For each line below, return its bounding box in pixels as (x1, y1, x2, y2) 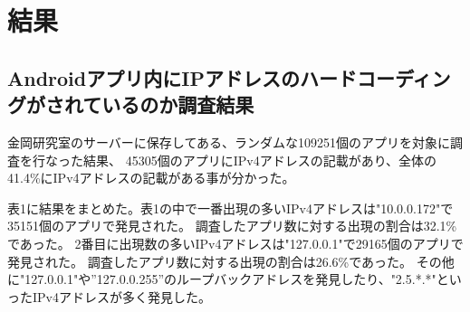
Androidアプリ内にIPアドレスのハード (7, 63, 357, 91)
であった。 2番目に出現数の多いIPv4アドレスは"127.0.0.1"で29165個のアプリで (7, 233, 464, 252)
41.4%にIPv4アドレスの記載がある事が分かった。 (7, 168, 295, 187)
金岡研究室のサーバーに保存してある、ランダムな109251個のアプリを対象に (7, 132, 451, 151)
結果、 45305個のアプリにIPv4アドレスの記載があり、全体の (82, 150, 437, 169)
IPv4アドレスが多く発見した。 (32, 287, 211, 306)
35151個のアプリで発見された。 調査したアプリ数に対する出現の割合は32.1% (7, 216, 457, 235)
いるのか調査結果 (101, 90, 254, 118)
